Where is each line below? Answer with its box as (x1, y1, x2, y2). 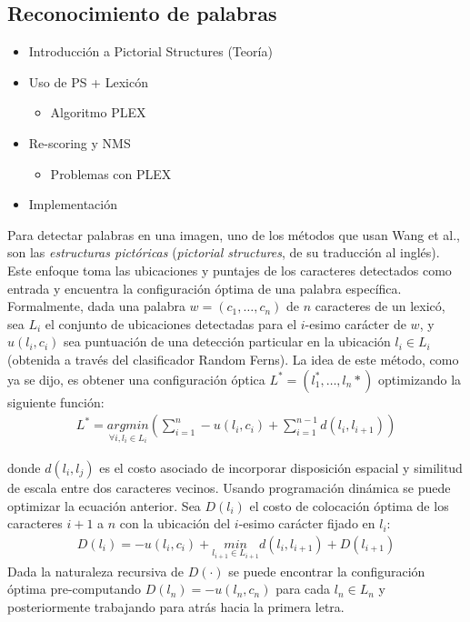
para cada (275, 579, 331, 598)
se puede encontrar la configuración (228, 561, 425, 580)
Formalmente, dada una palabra (7, 296, 185, 316)
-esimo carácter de (305, 314, 406, 333)
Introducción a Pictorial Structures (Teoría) (28, 42, 273, 61)
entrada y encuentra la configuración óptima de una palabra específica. (7, 278, 402, 297)
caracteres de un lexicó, (315, 296, 445, 316)
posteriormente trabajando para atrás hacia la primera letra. (7, 597, 345, 616)
